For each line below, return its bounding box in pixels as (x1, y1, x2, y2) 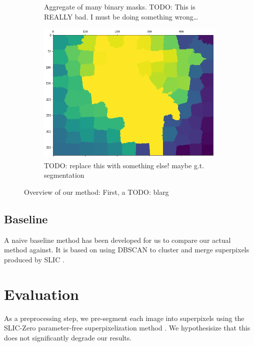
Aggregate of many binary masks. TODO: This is (44, 2, 195, 12)
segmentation (44, 170, 84, 180)
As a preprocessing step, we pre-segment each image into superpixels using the (4, 312, 244, 323)
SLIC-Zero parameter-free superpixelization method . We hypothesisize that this (4, 322, 250, 333)
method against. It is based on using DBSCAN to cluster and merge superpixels (4, 244, 249, 255)
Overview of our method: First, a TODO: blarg (24, 186, 169, 197)
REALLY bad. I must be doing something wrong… (44, 11, 198, 22)
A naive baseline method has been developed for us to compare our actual (4, 234, 231, 245)
